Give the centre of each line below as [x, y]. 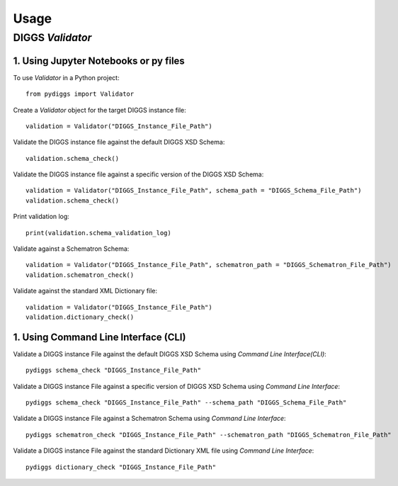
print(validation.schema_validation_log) [98, 233]
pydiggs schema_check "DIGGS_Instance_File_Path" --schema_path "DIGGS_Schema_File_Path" [186, 403]
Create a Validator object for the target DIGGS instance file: [100, 110]
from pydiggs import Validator [80, 94]
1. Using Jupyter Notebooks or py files [99, 61]
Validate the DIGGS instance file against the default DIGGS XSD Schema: [119, 142]
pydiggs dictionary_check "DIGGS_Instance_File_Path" [121, 467]
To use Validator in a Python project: [66, 77]
